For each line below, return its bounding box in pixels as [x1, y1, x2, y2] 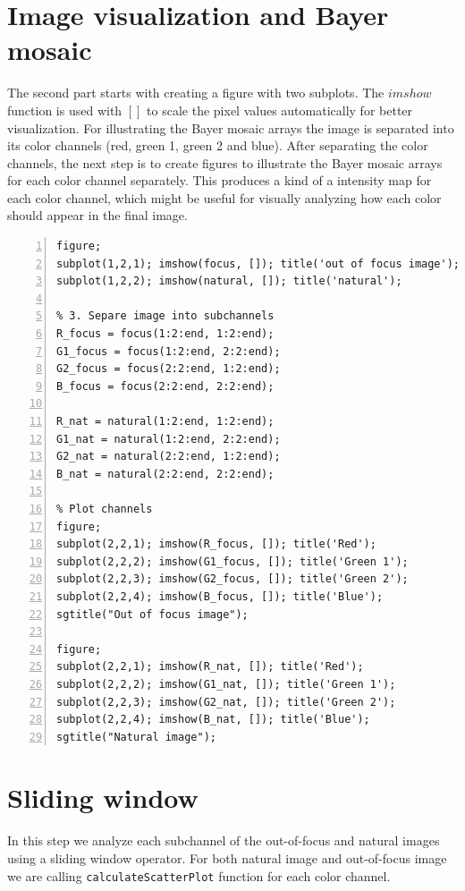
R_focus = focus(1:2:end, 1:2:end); [56, 327, 275, 341]
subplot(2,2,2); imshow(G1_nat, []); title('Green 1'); [56, 677, 396, 691]
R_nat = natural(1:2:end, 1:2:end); [56, 415, 275, 428]
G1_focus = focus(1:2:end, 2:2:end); [56, 344, 281, 358]
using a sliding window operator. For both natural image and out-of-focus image [7, 849, 447, 867]
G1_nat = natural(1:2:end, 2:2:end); [56, 432, 281, 445]
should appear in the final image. [7, 206, 188, 225]
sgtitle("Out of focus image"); [56, 607, 249, 621]
